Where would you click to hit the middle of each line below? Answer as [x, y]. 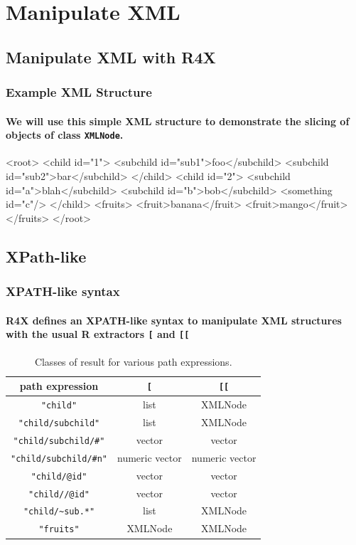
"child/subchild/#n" [59, 459]
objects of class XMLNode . [65, 135]
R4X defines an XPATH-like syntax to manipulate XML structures [174, 320]
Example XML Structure [79, 92]
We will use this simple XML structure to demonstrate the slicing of [178, 121]
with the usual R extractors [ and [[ [98, 334]
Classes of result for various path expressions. [133, 361]
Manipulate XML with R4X [111, 57]
